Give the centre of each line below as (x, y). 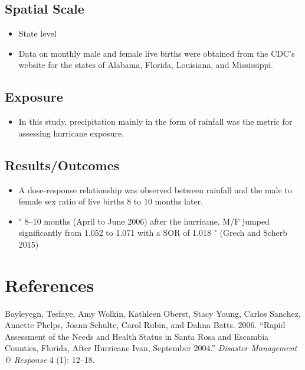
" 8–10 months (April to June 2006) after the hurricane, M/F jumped (144, 221)
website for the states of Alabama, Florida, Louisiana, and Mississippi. (146, 65)
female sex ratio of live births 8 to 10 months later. (111, 201)
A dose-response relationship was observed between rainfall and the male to (155, 189)
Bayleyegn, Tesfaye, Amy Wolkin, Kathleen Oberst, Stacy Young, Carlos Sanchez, (153, 313)
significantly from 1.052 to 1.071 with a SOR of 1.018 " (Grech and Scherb (153, 233)
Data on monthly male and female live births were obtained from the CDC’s (157, 53)
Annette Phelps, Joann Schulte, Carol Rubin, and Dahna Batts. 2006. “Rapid (145, 325)
